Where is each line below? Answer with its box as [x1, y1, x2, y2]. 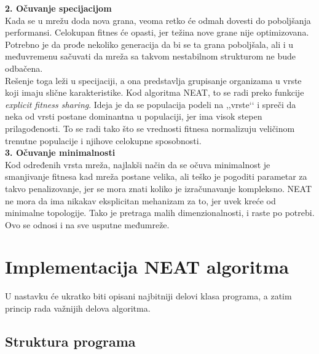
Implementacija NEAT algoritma [5, 254, 289, 279]
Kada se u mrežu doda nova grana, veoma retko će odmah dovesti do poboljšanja [5, 13, 311, 26]
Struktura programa [5, 331, 136, 350]
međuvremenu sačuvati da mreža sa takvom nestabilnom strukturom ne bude [5, 50, 296, 63]
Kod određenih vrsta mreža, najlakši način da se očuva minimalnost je [5, 158, 270, 171]
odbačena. [5, 61, 43, 74]
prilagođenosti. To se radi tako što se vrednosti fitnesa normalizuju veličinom [5, 121, 295, 134]
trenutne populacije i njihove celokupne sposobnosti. [5, 134, 202, 147]
